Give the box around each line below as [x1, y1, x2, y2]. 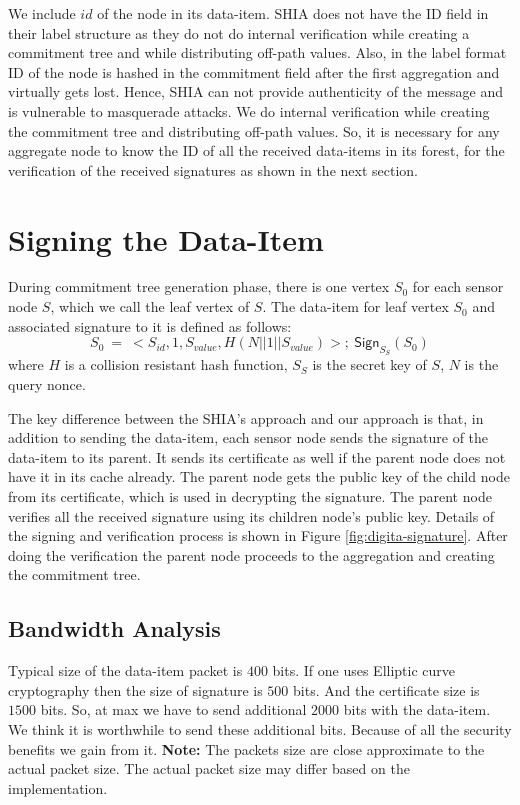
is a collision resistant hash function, [64, 354, 288, 375]
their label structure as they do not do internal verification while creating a [8, 22, 470, 43]
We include [8, 3, 76, 23]
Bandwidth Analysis [8, 613, 221, 644]
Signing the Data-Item [8, 218, 324, 259]
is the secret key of [312, 354, 427, 375]
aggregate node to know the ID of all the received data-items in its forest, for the [8, 140, 505, 161]
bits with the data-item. [343, 699, 491, 720]
